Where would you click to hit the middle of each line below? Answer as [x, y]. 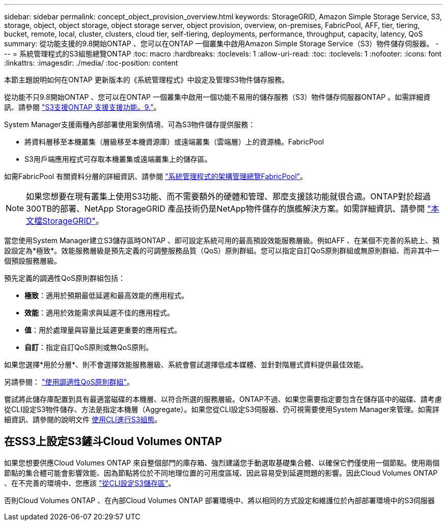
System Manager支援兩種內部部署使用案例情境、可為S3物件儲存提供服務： [130, 124]
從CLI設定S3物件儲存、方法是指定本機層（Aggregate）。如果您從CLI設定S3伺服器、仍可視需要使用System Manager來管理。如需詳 [222, 409]
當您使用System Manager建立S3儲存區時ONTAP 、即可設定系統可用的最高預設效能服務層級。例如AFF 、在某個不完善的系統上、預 [222, 240]
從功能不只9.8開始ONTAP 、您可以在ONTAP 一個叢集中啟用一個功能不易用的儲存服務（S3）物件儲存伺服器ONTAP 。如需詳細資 [217, 97]
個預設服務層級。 [33, 261]
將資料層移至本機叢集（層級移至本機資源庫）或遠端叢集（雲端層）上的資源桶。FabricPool [174, 142]
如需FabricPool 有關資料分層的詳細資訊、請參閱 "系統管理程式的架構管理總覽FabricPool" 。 [156, 176]
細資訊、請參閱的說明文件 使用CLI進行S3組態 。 [83, 419]
